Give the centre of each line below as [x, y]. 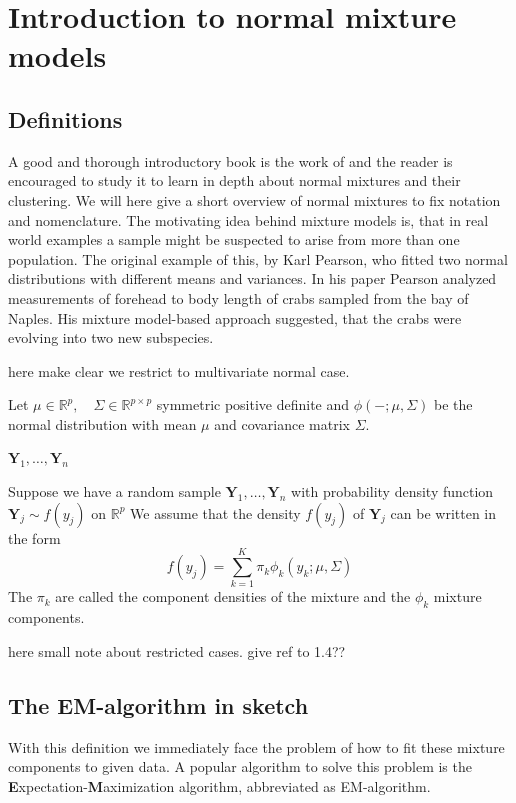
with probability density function [392, 491]
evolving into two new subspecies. [111, 337]
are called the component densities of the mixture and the [233, 596]
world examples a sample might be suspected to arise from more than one [234, 239]
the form [34, 537]
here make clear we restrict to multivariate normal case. [179, 370]
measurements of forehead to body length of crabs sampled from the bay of [238, 297]
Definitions [65, 118]
